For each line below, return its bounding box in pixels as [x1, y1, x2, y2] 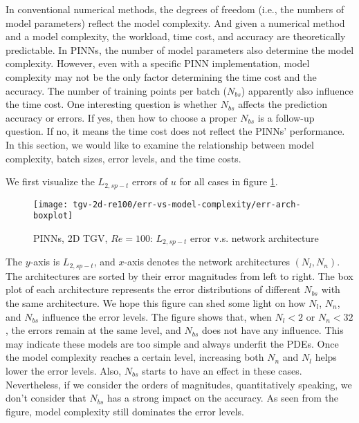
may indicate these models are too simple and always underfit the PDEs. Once [6, 336, 339, 350]
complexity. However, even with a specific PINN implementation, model [6, 56, 310, 70]
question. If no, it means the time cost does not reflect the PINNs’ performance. [6, 124, 345, 138]
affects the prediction [238, 97, 328, 111]
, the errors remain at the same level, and [6, 323, 181, 337]
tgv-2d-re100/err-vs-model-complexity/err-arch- [73, 199, 301, 209]
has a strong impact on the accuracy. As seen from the [107, 391, 339, 405]
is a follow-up [257, 110, 315, 124]
